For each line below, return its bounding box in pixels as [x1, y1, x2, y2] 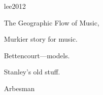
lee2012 [4, 1, 26, 11]
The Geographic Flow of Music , [4, 17, 100, 27]
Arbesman [4, 83, 35, 93]
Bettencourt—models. [4, 50, 70, 60]
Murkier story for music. [4, 34, 78, 44]
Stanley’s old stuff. [4, 67, 60, 77]
